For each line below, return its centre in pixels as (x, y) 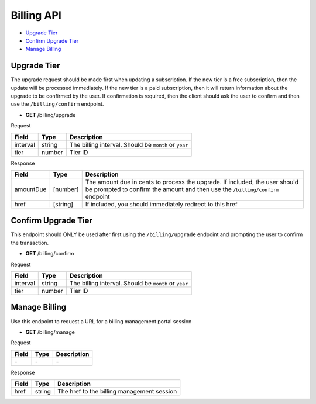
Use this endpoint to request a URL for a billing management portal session (101, 321)
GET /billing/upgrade (51, 115)
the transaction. (30, 243)
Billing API (36, 15)
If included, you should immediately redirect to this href (162, 204)
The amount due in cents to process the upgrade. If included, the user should (192, 182)
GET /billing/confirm (50, 254)
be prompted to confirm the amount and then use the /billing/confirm (182, 189)
